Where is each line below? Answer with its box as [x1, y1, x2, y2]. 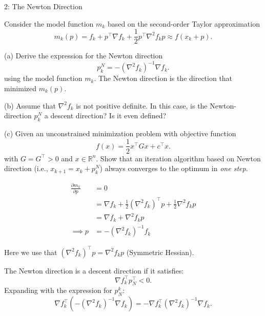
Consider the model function [4, 18, 94, 29]
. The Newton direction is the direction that [94, 73, 233, 83]
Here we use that [4, 246, 57, 257]
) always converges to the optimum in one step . [99, 163, 248, 174]
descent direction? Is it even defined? [50, 110, 167, 121]
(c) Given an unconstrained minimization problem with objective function [4, 128, 236, 138]
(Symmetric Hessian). [126, 246, 194, 257]
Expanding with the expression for [4, 285, 112, 296]
